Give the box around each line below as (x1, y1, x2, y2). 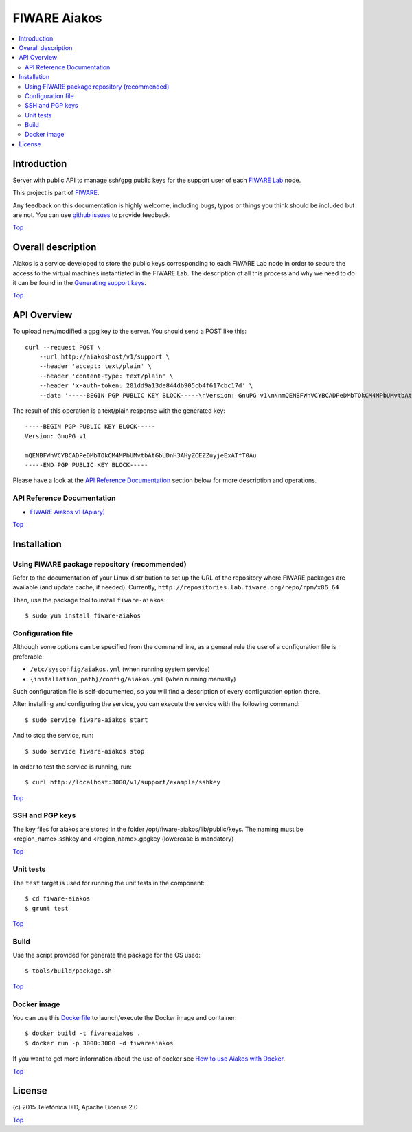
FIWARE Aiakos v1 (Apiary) (30, 508, 106, 516)
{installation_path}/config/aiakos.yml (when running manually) (30, 675, 236, 683)
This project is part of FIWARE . (12, 189, 100, 197)
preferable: (12, 653, 44, 661)
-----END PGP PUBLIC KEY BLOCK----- (25, 461, 148, 468)
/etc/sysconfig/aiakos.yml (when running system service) (30, 665, 211, 673)
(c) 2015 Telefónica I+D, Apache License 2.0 (12, 1103, 138, 1111)
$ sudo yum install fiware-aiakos (25, 612, 141, 620)
